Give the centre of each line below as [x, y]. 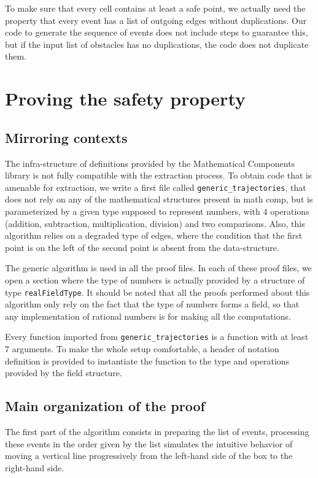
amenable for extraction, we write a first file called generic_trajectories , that [156, 187]
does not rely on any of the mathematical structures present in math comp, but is [159, 199]
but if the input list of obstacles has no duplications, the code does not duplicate [157, 44]
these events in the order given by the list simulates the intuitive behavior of [149, 443]
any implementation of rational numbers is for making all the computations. [148, 316]
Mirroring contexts [66, 137]
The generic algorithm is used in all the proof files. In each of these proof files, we [158, 268]
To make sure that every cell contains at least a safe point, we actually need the [155, 8]
